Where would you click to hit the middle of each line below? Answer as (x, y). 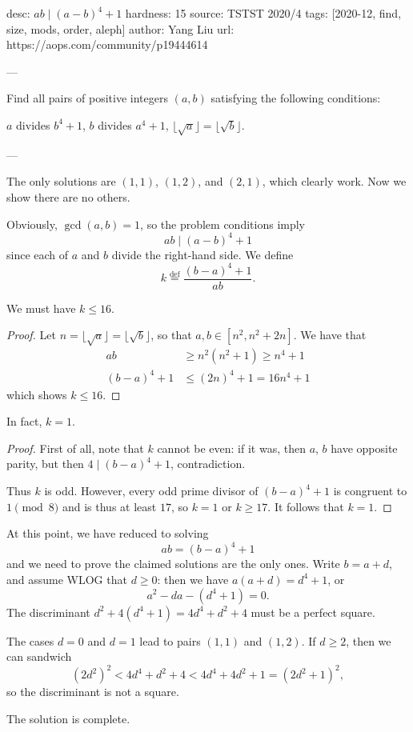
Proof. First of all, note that (75, 448)
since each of (38, 254)
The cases (30, 640)
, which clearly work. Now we (334, 181)
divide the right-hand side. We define (202, 254)
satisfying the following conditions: (296, 98)
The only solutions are (61, 181)
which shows (37, 394)
